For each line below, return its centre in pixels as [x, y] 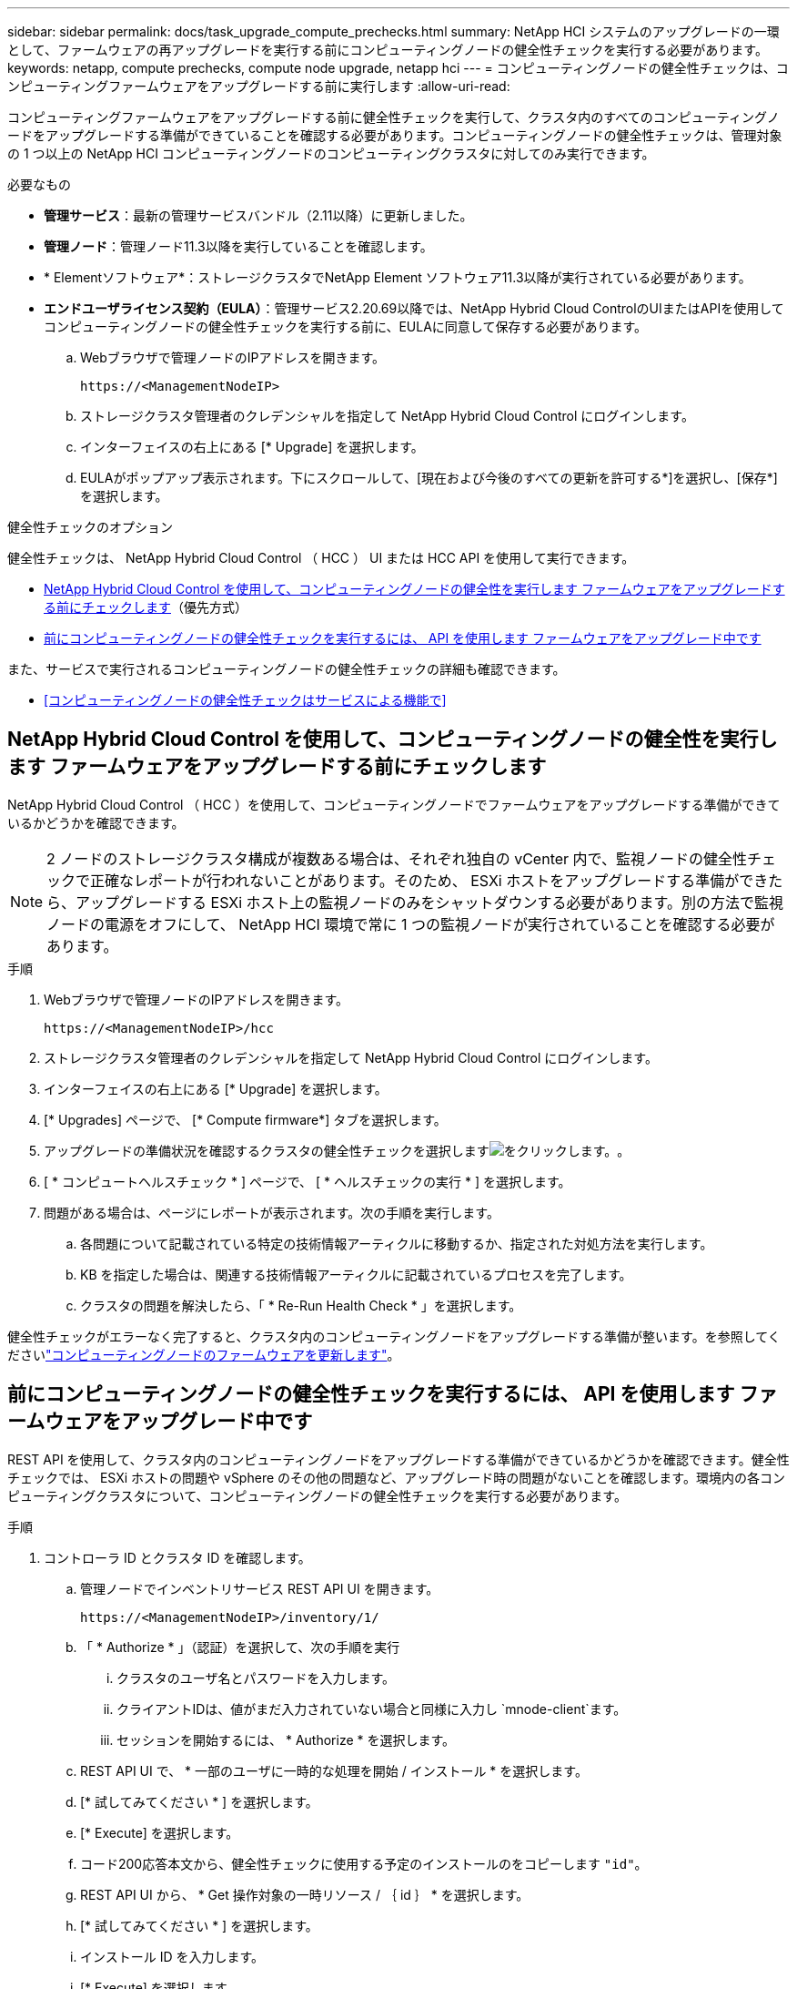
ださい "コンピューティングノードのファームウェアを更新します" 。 [204, 1354]
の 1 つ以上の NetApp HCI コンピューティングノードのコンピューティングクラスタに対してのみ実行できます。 [331, 153]
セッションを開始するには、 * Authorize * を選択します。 [286, 1739]
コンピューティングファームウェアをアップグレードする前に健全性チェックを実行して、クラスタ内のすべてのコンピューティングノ [393, 117]
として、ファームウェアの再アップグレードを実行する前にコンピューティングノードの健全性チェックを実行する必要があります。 [388, 50]
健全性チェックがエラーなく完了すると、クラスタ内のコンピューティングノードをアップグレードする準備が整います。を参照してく [394, 1336]
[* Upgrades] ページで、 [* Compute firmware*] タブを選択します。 [245, 1119]
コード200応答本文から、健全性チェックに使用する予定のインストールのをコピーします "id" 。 [364, 1863]
